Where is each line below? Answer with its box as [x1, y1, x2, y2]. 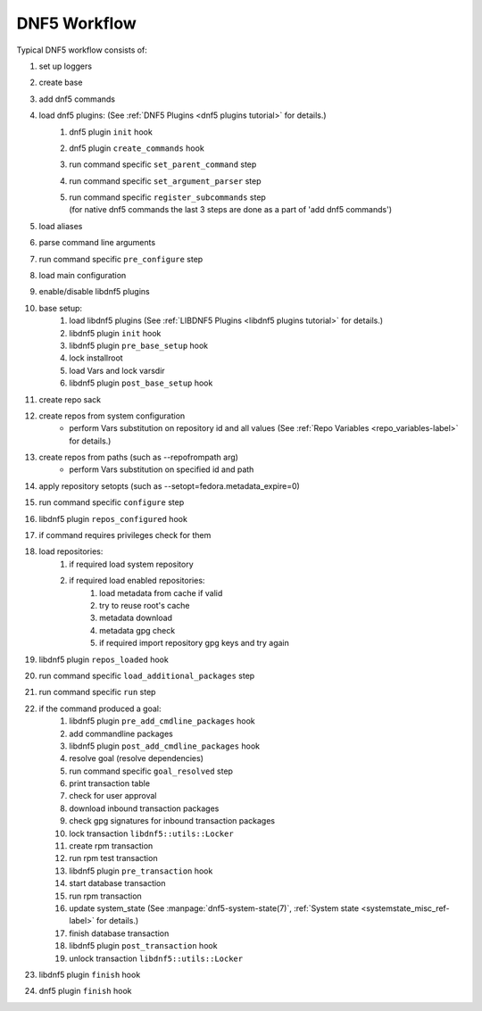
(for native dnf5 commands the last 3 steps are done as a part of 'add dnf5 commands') [69, 204, 393, 215]
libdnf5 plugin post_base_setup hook [69, 377, 213, 388]
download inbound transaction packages [69, 803, 220, 814]
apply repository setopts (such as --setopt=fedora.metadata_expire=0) [38, 480, 301, 491]
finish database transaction [69, 928, 170, 939]
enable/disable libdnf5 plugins [38, 286, 151, 297]
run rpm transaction [69, 891, 142, 901]
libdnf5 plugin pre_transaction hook [69, 866, 213, 876]
